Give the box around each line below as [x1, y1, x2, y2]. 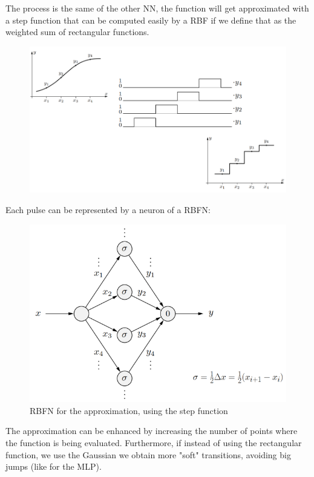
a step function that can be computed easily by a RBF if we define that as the [5, 13, 296, 26]
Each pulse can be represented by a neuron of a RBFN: [5, 203, 211, 215]
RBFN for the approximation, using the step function [30, 404, 228, 416]
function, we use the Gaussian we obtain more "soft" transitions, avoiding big [5, 448, 291, 461]
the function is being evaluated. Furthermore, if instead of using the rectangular [5, 436, 302, 449]
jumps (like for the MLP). [5, 460, 102, 473]
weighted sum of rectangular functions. [5, 25, 149, 38]
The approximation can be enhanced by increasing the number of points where [5, 424, 298, 437]
